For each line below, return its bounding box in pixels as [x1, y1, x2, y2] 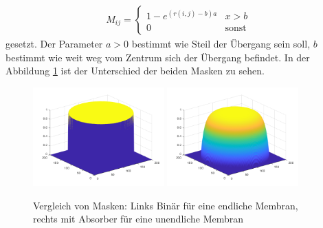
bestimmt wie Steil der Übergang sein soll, [131, 37, 311, 51]
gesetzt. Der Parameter [5, 37, 103, 51]
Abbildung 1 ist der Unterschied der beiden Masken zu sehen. [5, 63, 265, 78]
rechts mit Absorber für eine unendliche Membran [33, 211, 244, 226]
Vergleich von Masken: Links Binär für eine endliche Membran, [33, 198, 298, 212]
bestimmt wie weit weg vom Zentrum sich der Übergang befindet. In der [5, 50, 310, 64]
